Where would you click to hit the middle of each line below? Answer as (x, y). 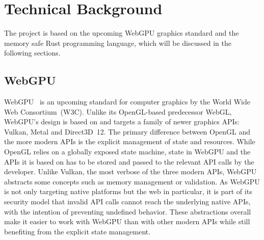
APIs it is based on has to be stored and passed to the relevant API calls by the (129, 161)
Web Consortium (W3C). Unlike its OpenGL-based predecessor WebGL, (118, 111)
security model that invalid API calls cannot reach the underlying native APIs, (127, 202)
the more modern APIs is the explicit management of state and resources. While (130, 141)
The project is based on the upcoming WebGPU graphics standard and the (122, 33)
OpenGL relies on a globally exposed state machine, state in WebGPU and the (127, 152)
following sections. (32, 53)
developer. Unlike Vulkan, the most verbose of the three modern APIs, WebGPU (130, 171)
